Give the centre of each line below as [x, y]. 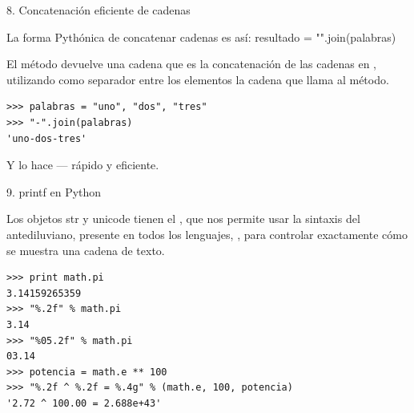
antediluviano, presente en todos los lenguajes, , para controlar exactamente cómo [207, 234]
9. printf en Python [54, 191]
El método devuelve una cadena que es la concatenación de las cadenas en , [191, 64]
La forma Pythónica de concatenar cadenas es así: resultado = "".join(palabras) [201, 36]
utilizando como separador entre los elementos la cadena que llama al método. [198, 79]
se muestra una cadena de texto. [86, 250]
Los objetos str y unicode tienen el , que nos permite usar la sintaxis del [183, 219]
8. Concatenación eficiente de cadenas [98, 10]
